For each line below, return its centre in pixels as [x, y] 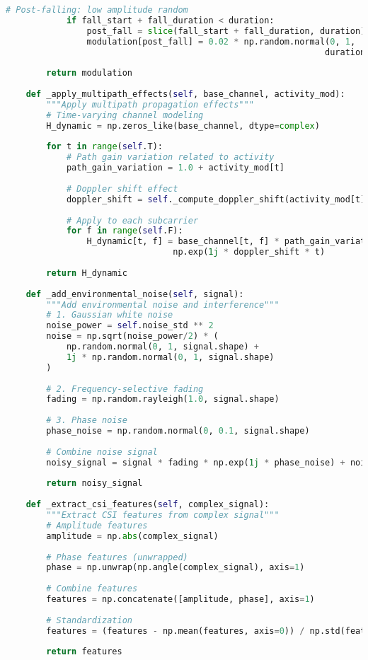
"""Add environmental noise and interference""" [163, 305]
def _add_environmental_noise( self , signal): [135, 294]
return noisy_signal [94, 484]
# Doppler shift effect [122, 189]
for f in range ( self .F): [125, 231]
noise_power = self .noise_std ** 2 [130, 326]
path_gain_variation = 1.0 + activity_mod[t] [175, 168]
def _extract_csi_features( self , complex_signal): [148, 505]
